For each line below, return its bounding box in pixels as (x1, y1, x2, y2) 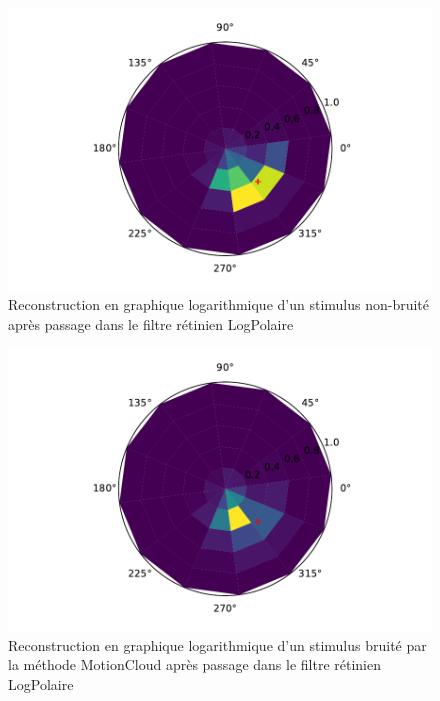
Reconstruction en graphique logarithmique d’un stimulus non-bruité (8, 294, 430, 315)
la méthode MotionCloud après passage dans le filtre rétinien (8, 654, 381, 675)
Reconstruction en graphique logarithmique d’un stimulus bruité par (8, 634, 427, 655)
